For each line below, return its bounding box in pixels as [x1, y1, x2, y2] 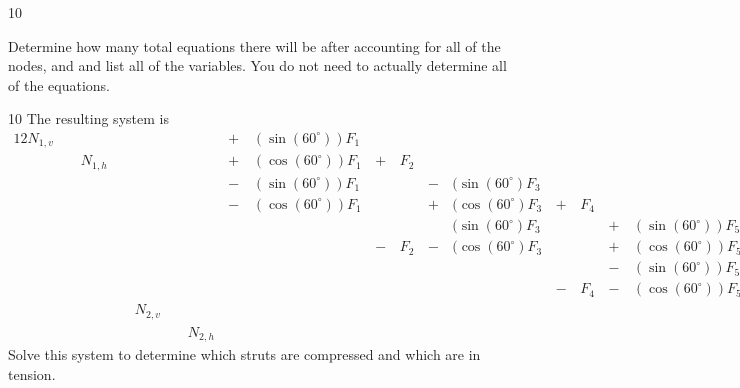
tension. [8, 363, 56, 384]
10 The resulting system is [8, 108, 169, 129]
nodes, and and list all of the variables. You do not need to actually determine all [8, 55, 507, 76]
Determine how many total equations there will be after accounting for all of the [8, 35, 501, 56]
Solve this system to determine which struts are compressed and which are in [8, 344, 481, 365]
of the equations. [8, 74, 110, 95]
